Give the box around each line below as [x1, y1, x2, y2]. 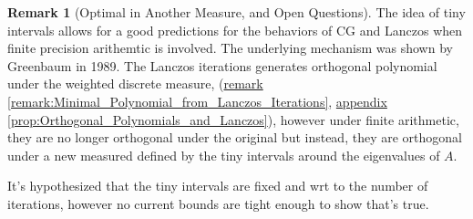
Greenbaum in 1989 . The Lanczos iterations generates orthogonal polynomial [7, 56, 437, 75]
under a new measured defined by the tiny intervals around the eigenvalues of [7, 145, 440, 164]
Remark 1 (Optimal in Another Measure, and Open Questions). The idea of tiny [7, 3, 466, 21]
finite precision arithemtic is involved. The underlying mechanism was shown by [7, 38, 453, 57]
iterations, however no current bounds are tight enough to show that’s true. [7, 193, 429, 213]
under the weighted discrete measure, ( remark [7, 74, 263, 93]
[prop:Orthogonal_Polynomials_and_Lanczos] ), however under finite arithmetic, [7, 109, 459, 129]
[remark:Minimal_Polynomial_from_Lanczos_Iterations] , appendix [7, 91, 387, 110]
